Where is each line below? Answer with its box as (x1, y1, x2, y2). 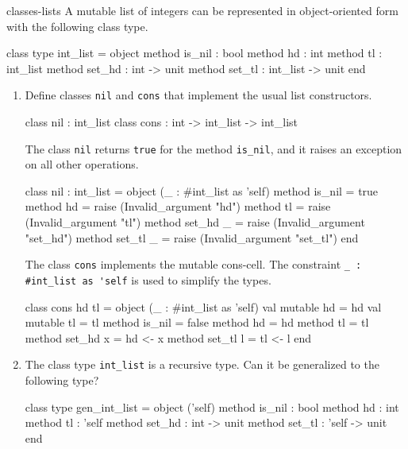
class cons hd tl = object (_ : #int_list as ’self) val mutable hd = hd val (25, 298, 382, 315)
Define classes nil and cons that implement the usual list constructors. (25, 87, 372, 103)
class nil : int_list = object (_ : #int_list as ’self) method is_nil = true (25, 182, 379, 199)
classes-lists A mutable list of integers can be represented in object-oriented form (6, 2, 398, 18)
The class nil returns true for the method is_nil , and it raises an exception (25, 140, 402, 157)
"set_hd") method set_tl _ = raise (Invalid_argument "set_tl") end (25, 229, 359, 246)
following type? (25, 372, 99, 388)
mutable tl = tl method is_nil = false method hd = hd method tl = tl (25, 314, 369, 331)
